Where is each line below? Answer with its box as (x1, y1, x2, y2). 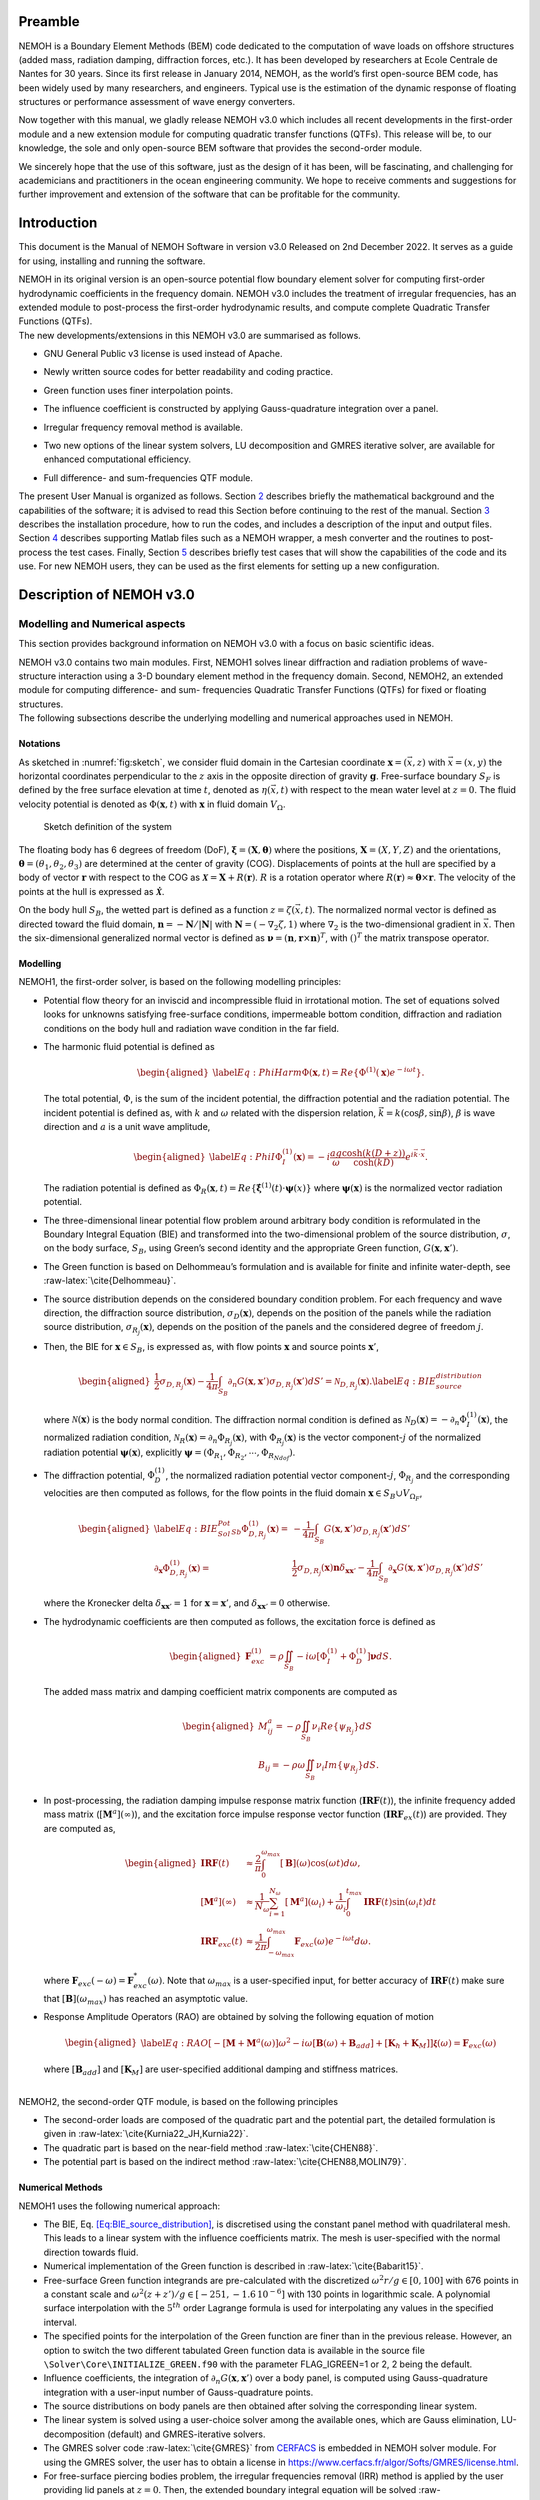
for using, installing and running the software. (18, 255, 206, 267)
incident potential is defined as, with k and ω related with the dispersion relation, (43, 1106, 377, 1119)
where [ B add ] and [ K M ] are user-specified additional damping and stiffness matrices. (43, 2063, 399, 2077)
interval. (43, 2316, 77, 2328)
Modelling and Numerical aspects (18, 616, 186, 630)
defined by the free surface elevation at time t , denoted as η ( (18, 784, 272, 796)
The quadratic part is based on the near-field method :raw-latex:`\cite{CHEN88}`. (43, 2141, 379, 2154)
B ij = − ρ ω (258, 1760, 306, 1773)
